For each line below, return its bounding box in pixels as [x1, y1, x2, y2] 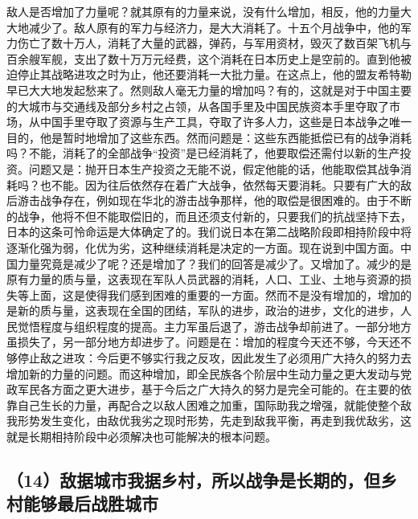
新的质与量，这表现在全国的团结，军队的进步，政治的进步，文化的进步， [17, 302, 400, 319]
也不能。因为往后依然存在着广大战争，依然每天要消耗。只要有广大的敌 [39, 176, 412, 193]
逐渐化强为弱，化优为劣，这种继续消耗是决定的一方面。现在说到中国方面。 [6, 239, 400, 255]
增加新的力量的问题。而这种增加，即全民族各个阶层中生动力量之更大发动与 [6, 365, 400, 382]
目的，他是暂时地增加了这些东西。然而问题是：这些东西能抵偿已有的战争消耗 [6, 129, 412, 145]
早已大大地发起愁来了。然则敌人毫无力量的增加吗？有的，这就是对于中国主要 [6, 81, 412, 98]
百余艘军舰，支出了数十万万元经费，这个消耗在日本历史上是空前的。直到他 [6, 50, 400, 67]
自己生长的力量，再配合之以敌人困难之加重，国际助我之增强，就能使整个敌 [17, 396, 412, 413]
